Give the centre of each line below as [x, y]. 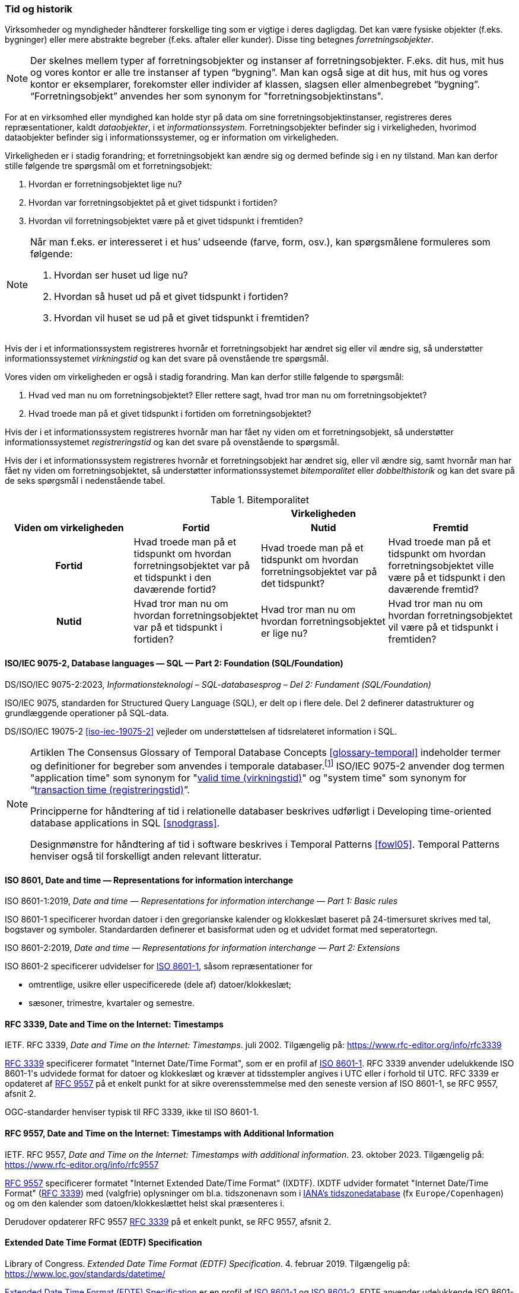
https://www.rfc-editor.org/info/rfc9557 [82, 1164]
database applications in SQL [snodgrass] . [125, 823]
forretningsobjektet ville [441, 566]
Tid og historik [39, 9]
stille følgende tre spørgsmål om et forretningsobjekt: [109, 166]
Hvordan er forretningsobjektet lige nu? [105, 184]
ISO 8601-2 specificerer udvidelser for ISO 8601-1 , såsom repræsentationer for [159, 966]
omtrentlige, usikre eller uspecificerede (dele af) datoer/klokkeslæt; [160, 985]
